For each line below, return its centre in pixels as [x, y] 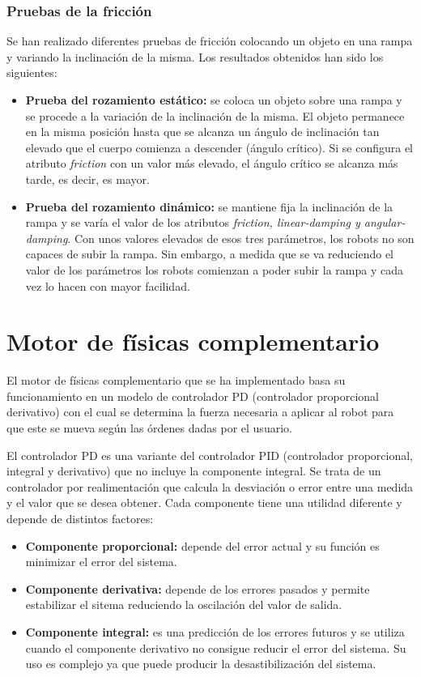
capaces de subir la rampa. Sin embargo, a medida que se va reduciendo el [209, 254]
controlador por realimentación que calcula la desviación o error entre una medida [210, 486]
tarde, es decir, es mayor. [87, 179]
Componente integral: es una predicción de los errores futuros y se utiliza [215, 631]
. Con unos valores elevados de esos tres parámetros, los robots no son [241, 238]
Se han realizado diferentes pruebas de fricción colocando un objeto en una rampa [210, 41]
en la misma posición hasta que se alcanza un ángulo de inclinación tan [202, 132]
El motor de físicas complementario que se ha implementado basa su [176, 380]
